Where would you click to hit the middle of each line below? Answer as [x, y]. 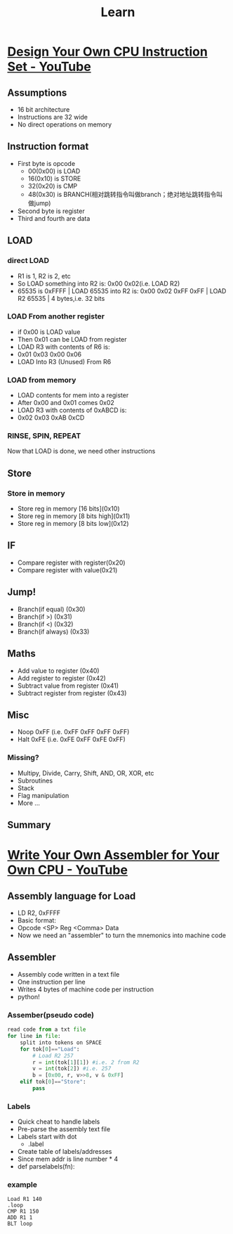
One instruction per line [51, 982]
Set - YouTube [49, 67]
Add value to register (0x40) [58, 670]
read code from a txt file [47, 1030]
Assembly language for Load [72, 896]
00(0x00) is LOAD [54, 171]
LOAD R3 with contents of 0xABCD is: [72, 410]
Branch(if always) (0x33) [53, 631]
